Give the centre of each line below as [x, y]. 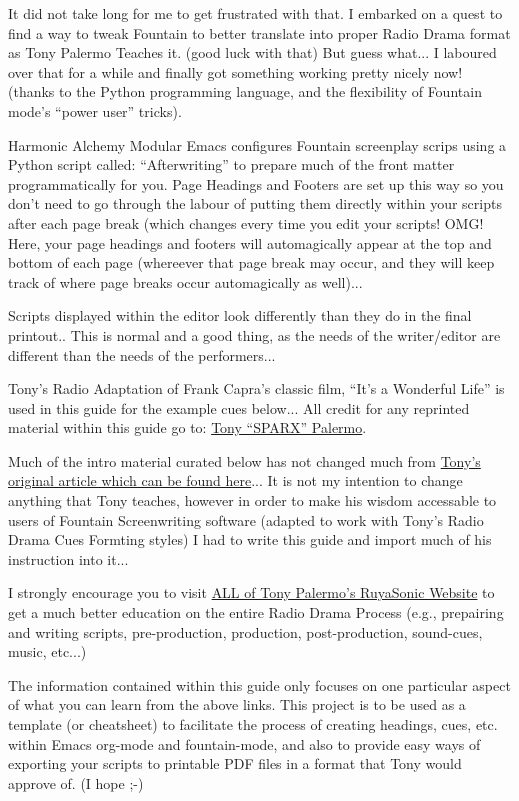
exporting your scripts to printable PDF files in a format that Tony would [235, 763]
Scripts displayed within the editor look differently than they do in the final [240, 315]
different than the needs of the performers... [142, 354]
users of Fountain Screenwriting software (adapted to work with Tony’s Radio [246, 519]
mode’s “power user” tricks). [95, 110]
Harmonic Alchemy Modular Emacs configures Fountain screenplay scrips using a [257, 144]
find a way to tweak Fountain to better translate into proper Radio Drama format [259, 32]
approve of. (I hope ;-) [76, 782]
